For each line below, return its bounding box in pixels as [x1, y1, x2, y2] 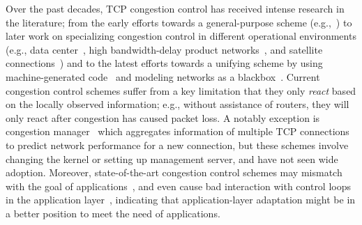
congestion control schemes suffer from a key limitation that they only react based [6, 83, 356, 98]
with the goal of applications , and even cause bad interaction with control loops [6, 178, 352, 193]
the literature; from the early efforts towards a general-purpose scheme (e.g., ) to [6, 15, 352, 29]
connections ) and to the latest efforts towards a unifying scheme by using [6, 56, 323, 70]
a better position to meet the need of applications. [6, 205, 220, 220]
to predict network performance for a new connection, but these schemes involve [6, 137, 349, 152]
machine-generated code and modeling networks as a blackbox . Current [6, 69, 320, 84]
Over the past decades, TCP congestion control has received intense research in [6, 1, 345, 15]
